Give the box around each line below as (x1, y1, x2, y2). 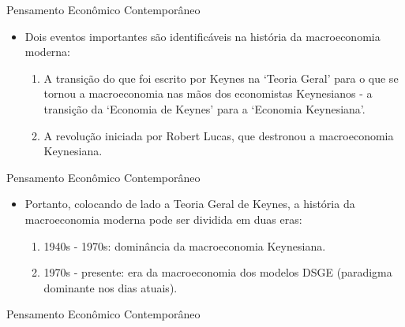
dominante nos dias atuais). (43, 279, 178, 295)
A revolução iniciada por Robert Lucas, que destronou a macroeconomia (43, 127, 394, 143)
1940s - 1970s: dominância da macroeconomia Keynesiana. (43, 237, 326, 254)
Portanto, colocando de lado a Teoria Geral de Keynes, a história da (24, 195, 355, 212)
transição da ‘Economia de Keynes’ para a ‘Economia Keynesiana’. (43, 100, 366, 117)
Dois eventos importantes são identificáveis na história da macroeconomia (24, 28, 381, 44)
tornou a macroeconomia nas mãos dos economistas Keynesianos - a (43, 85, 373, 102)
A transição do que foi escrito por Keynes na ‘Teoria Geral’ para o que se (43, 69, 399, 86)
